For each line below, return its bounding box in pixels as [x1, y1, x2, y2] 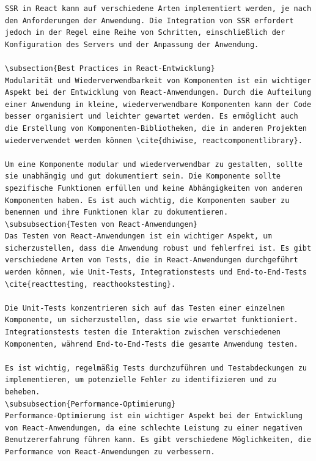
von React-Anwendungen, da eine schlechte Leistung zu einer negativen [5, 423, 303, 432]
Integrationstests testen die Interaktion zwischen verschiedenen [5, 328, 281, 337]
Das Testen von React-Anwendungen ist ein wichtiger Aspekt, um [5, 232, 272, 241]
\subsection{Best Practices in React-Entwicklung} [5, 64, 215, 73]
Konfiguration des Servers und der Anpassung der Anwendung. [5, 40, 259, 49]
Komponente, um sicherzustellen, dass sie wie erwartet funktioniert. [5, 315, 298, 325]
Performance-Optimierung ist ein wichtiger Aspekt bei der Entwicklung [5, 411, 303, 421]
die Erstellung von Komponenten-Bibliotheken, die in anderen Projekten [5, 124, 307, 133]
